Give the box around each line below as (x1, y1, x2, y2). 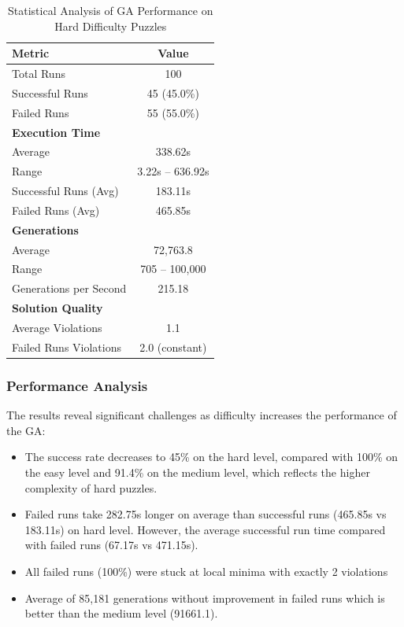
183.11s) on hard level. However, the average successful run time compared (24, 521, 386, 537)
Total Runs (12, 65, 65, 82)
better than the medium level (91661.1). (24, 605, 218, 621)
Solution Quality (12, 300, 103, 316)
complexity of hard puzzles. (24, 479, 158, 496)
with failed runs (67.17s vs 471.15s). (24, 537, 198, 553)
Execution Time (12, 124, 101, 140)
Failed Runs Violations (12, 338, 122, 355)
